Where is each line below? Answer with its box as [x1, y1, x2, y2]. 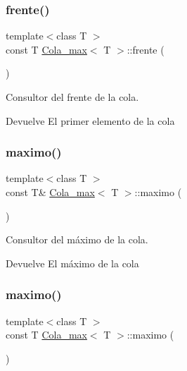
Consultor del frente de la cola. [6, 90, 139, 104]
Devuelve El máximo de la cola [6, 255, 139, 270]
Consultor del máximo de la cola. [6, 232, 148, 247]
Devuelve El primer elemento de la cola [6, 113, 175, 128]
